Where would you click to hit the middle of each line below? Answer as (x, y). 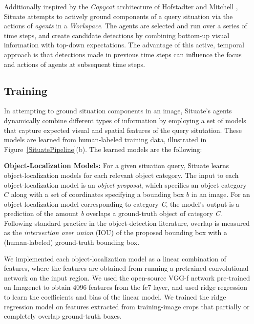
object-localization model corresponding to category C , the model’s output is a (122, 204)
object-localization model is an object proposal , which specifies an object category (125, 184)
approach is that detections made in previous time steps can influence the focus (123, 54)
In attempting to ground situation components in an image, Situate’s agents (118, 111)
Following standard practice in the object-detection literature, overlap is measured (127, 223)
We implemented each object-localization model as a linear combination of (115, 258)
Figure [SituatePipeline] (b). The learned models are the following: (103, 149)
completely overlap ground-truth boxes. (63, 316)
